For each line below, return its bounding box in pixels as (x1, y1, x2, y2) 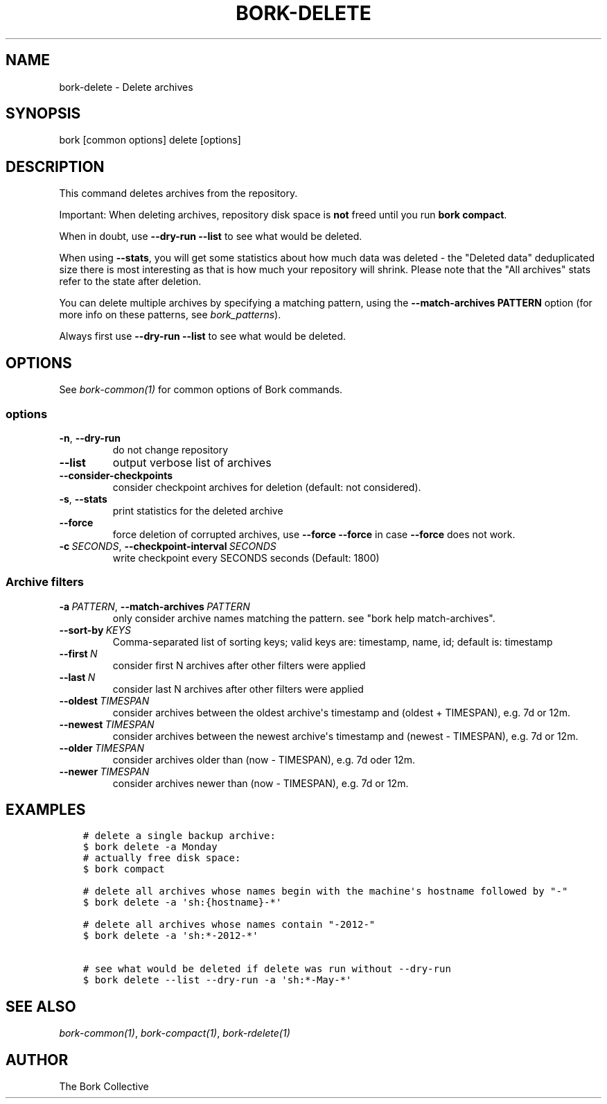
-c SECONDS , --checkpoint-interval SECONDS (59, 540, 276, 552)
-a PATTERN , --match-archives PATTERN (59, 600, 250, 612)
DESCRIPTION (6, 157, 105, 175)
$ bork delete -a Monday (82, 841, 218, 853)
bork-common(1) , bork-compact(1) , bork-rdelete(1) (59, 1027, 290, 1040)
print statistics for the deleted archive (112, 504, 283, 517)
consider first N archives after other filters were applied (112, 659, 366, 671)
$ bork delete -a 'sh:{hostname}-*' (82, 897, 282, 908)
